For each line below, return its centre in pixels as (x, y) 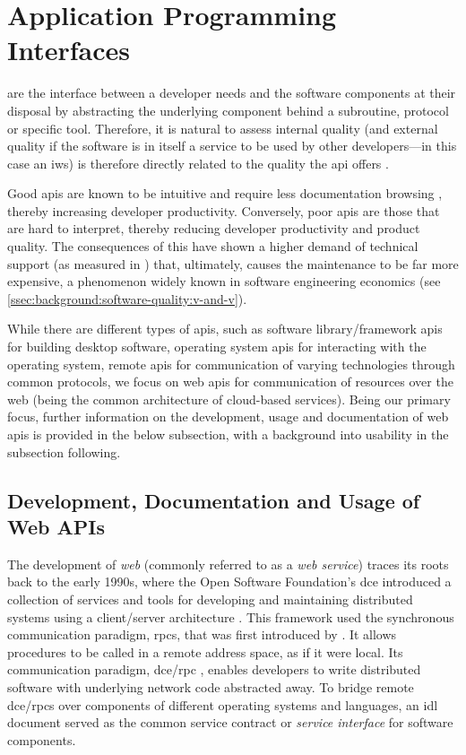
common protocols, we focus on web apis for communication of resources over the (230, 382)
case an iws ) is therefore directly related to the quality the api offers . (198, 163)
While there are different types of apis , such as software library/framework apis (225, 329)
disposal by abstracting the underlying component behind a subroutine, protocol (228, 110)
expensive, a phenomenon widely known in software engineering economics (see (224, 281)
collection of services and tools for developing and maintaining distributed (210, 599)
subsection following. (64, 451)
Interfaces (69, 50)
